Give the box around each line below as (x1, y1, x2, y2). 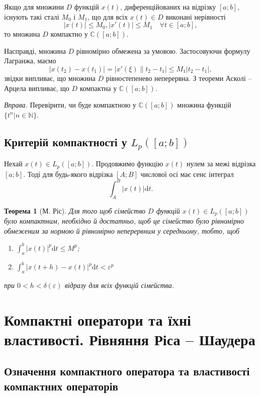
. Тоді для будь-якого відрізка (23, 168, 113, 179)
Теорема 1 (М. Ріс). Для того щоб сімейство (4, 205, 146, 216)
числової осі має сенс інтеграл (140, 168, 234, 179)
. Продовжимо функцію (92, 158, 163, 169)
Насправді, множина (4, 45, 66, 56)
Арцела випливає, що (4, 82, 69, 93)
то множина (4, 29, 40, 39)
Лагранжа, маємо (4, 55, 56, 66)
